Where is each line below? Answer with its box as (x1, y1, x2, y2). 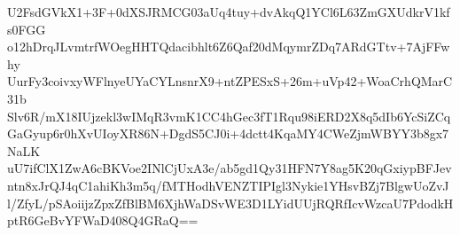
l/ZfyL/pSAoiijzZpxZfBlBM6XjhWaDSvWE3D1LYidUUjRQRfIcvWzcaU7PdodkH (7, 193, 454, 212)
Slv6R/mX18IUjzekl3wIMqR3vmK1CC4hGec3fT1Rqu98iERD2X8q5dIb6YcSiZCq (7, 106, 451, 125)
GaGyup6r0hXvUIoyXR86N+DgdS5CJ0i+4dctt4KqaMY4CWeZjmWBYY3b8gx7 (7, 124, 449, 143)
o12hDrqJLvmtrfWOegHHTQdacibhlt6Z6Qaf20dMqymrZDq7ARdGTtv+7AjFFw (7, 37, 450, 56)
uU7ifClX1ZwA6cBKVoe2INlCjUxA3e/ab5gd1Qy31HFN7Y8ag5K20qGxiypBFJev (7, 159, 452, 177)
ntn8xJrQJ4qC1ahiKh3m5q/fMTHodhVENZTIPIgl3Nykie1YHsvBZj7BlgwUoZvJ (7, 176, 449, 194)
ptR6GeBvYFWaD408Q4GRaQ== (7, 211, 199, 230)
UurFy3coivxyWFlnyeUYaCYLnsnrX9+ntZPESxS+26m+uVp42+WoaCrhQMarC (7, 72, 453, 90)
